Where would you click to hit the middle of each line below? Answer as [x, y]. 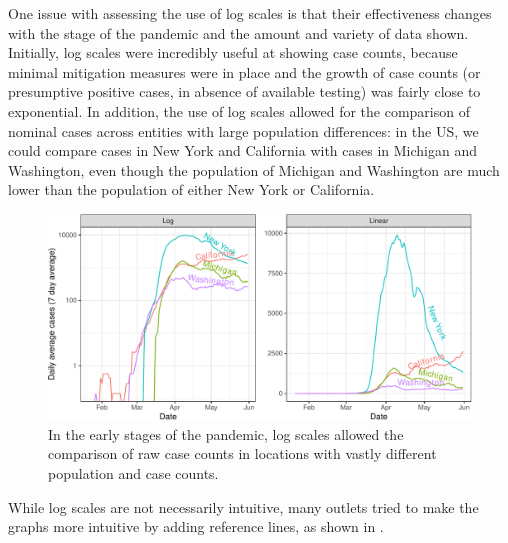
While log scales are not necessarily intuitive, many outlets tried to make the [243, 506]
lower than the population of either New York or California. [191, 189]
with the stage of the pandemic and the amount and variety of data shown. [238, 32]
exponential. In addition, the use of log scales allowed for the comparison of [239, 110]
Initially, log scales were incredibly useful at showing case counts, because [233, 52]
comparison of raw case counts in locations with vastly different [242, 453]
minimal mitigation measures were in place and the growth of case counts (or [244, 71]
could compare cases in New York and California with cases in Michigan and [243, 150]
